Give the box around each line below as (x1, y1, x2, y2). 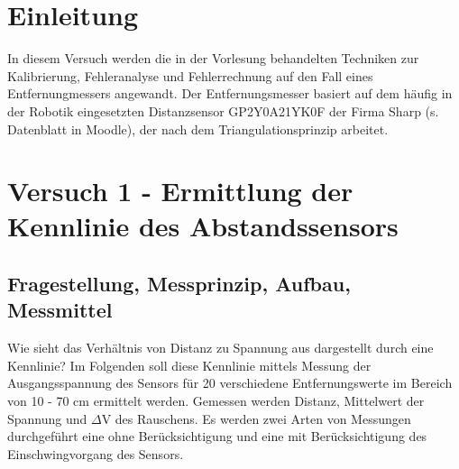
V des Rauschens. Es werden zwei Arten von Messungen (101, 409, 411, 428)
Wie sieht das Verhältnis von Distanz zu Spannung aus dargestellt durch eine (7, 338, 434, 357)
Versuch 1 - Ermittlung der (7, 172, 353, 209)
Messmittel (7, 296, 113, 324)
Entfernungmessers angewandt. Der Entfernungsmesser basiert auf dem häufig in (7, 84, 453, 103)
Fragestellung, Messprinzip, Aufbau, (7, 270, 351, 298)
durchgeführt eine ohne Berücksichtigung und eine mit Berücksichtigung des (7, 427, 427, 446)
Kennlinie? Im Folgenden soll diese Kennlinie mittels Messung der (7, 355, 372, 374)
